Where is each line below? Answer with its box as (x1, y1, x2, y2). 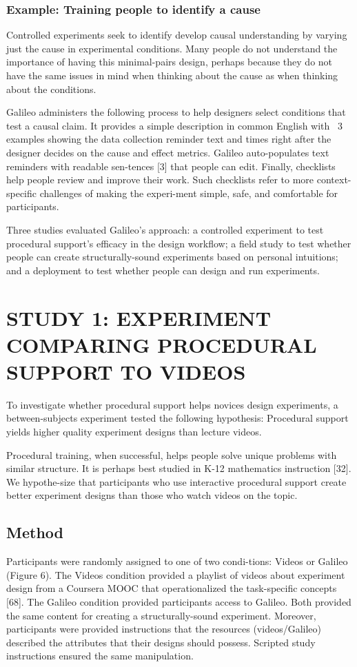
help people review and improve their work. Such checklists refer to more (6, 172, 314, 187)
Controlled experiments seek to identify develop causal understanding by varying (6, 28, 347, 42)
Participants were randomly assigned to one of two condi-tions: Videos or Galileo (6, 554, 348, 568)
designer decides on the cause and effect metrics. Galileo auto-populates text (6, 145, 329, 159)
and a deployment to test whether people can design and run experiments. (6, 263, 320, 277)
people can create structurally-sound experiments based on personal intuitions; (6, 249, 338, 264)
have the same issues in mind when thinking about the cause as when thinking (6, 68, 338, 82)
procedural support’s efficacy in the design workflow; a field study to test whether (6, 236, 351, 250)
